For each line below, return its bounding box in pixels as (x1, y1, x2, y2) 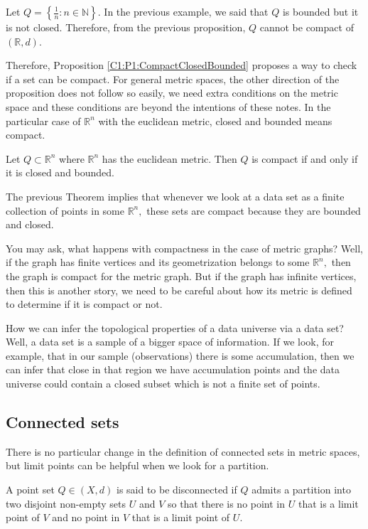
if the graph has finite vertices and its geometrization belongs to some (6, 255, 310, 269)
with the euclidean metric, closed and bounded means (98, 113, 332, 128)
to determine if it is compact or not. (6, 296, 163, 311)
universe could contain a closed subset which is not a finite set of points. (6, 376, 320, 391)
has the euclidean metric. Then (102, 151, 237, 166)
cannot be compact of (259, 20, 354, 34)
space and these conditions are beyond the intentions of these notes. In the (6, 99, 331, 114)
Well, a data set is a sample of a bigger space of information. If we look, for (6, 334, 335, 349)
